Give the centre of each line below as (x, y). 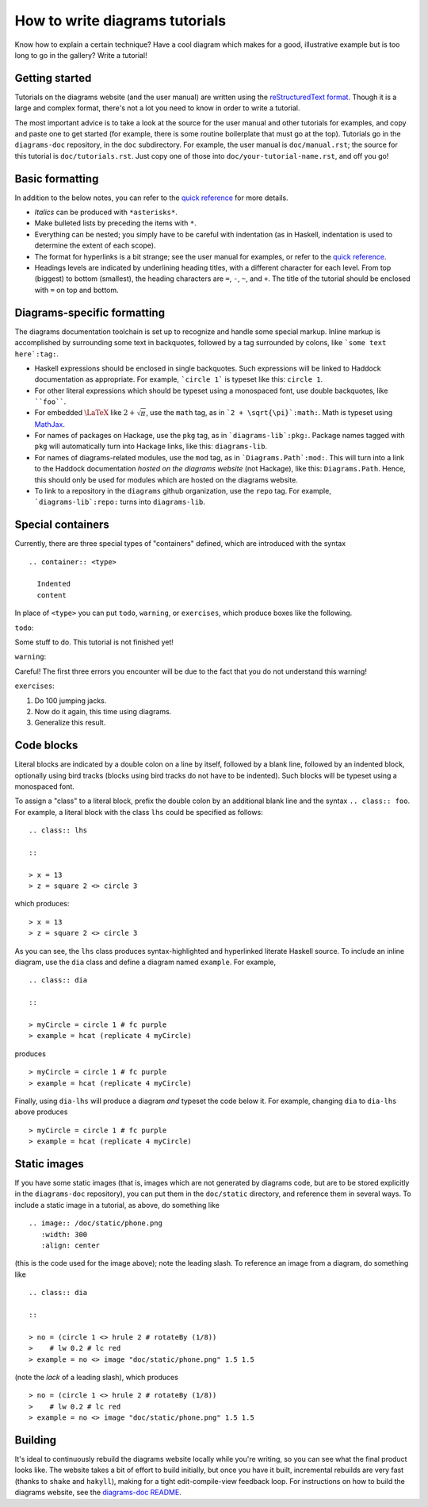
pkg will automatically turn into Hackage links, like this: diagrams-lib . (151, 446)
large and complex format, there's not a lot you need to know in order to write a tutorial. (157, 108)
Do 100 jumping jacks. (71, 700)
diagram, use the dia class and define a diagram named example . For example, (145, 962)
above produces (41, 1112)
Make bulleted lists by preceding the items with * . (116, 223)
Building (36, 1440)
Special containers (62, 525)
